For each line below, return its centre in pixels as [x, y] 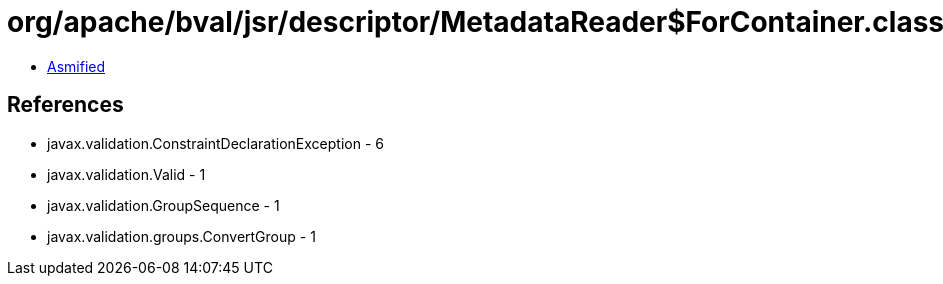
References [65, 105]
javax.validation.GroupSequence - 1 [163, 205]
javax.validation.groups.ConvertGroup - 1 [181, 236]
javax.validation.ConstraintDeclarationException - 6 [215, 143]
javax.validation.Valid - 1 [126, 174]
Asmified [76, 66]
